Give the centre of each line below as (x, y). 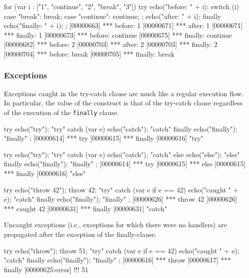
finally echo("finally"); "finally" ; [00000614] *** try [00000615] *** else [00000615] (125, 164)
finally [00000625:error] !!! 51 (46, 269)
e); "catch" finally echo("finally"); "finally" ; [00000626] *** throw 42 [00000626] (121, 199)
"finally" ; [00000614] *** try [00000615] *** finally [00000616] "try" (104, 138)
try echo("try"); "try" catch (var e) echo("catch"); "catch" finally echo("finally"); (121, 128)
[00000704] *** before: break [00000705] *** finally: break (89, 53)
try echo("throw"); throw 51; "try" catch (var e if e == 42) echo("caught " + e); (122, 250)
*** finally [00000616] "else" (45, 173)
